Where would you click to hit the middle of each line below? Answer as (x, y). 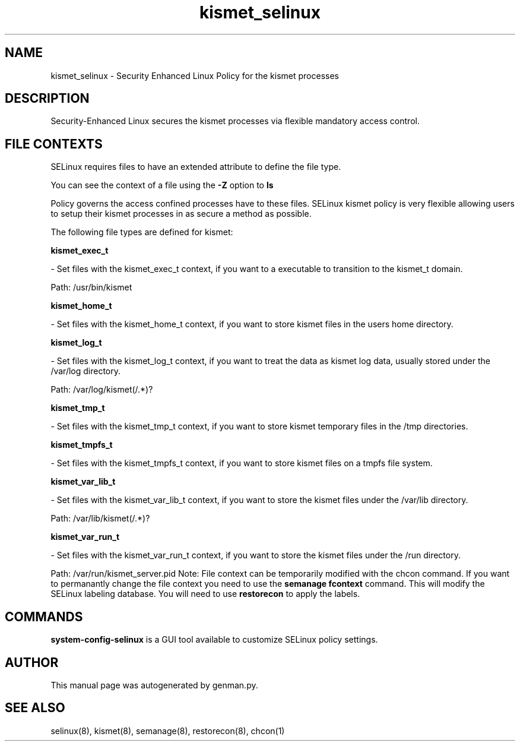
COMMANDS (44, 617)
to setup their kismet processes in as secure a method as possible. (181, 214)
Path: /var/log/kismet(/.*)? (102, 390)
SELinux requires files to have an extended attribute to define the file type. (196, 167)
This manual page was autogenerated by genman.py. (154, 685)
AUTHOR (32, 662)
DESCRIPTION (47, 99)
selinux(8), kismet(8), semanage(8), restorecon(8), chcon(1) (168, 731)
